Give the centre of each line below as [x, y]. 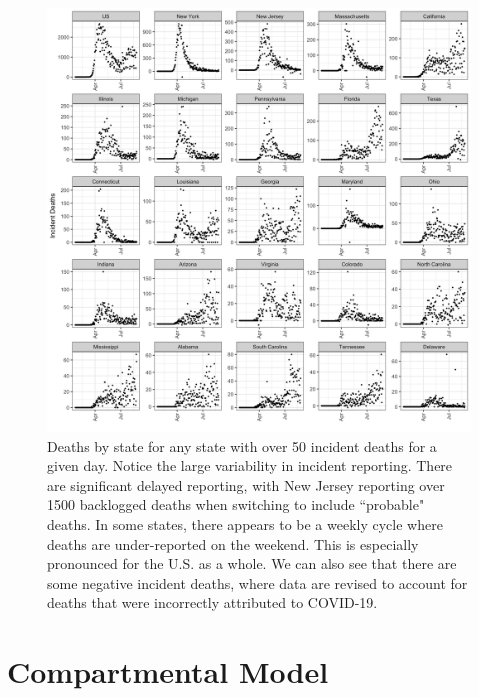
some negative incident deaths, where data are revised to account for [257, 582]
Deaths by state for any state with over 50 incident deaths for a [242, 445]
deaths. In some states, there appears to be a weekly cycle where [245, 523]
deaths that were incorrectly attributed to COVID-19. [212, 602]
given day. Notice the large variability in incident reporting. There [250, 465]
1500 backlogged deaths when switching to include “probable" [236, 504]
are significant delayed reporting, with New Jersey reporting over [246, 484]
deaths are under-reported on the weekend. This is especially [233, 543]
